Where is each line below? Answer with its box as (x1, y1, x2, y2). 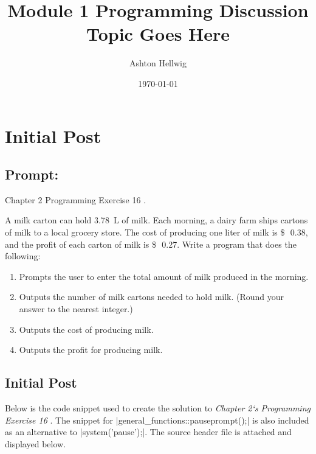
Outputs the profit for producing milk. (19, 343, 163, 356)
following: (5, 250, 41, 262)
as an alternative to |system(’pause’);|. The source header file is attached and (5, 425, 292, 438)
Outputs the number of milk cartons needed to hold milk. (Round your (19, 290, 284, 303)
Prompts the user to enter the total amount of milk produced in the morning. (19, 270, 309, 282)
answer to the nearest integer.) (19, 302, 133, 315)
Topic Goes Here (86, 21, 230, 46)
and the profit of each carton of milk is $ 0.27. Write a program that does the (5, 237, 297, 250)
